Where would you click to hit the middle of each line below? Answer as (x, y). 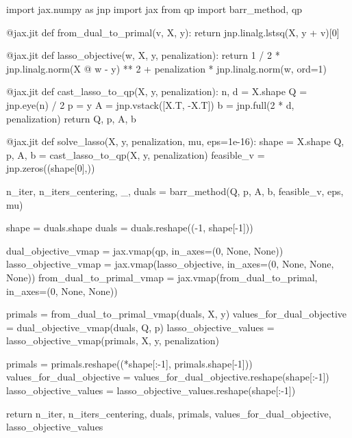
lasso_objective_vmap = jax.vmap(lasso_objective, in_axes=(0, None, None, (170, 264)
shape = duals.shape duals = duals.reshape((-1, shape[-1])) (130, 228)
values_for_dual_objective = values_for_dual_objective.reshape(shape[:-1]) (168, 377)
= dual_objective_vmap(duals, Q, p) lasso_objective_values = (140, 327)
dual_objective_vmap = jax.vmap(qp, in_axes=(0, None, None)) (145, 250)
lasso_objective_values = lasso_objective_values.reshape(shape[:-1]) (151, 390)
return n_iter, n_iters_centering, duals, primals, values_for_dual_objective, (169, 413)
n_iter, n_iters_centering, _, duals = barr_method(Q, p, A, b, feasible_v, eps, (175, 191)
